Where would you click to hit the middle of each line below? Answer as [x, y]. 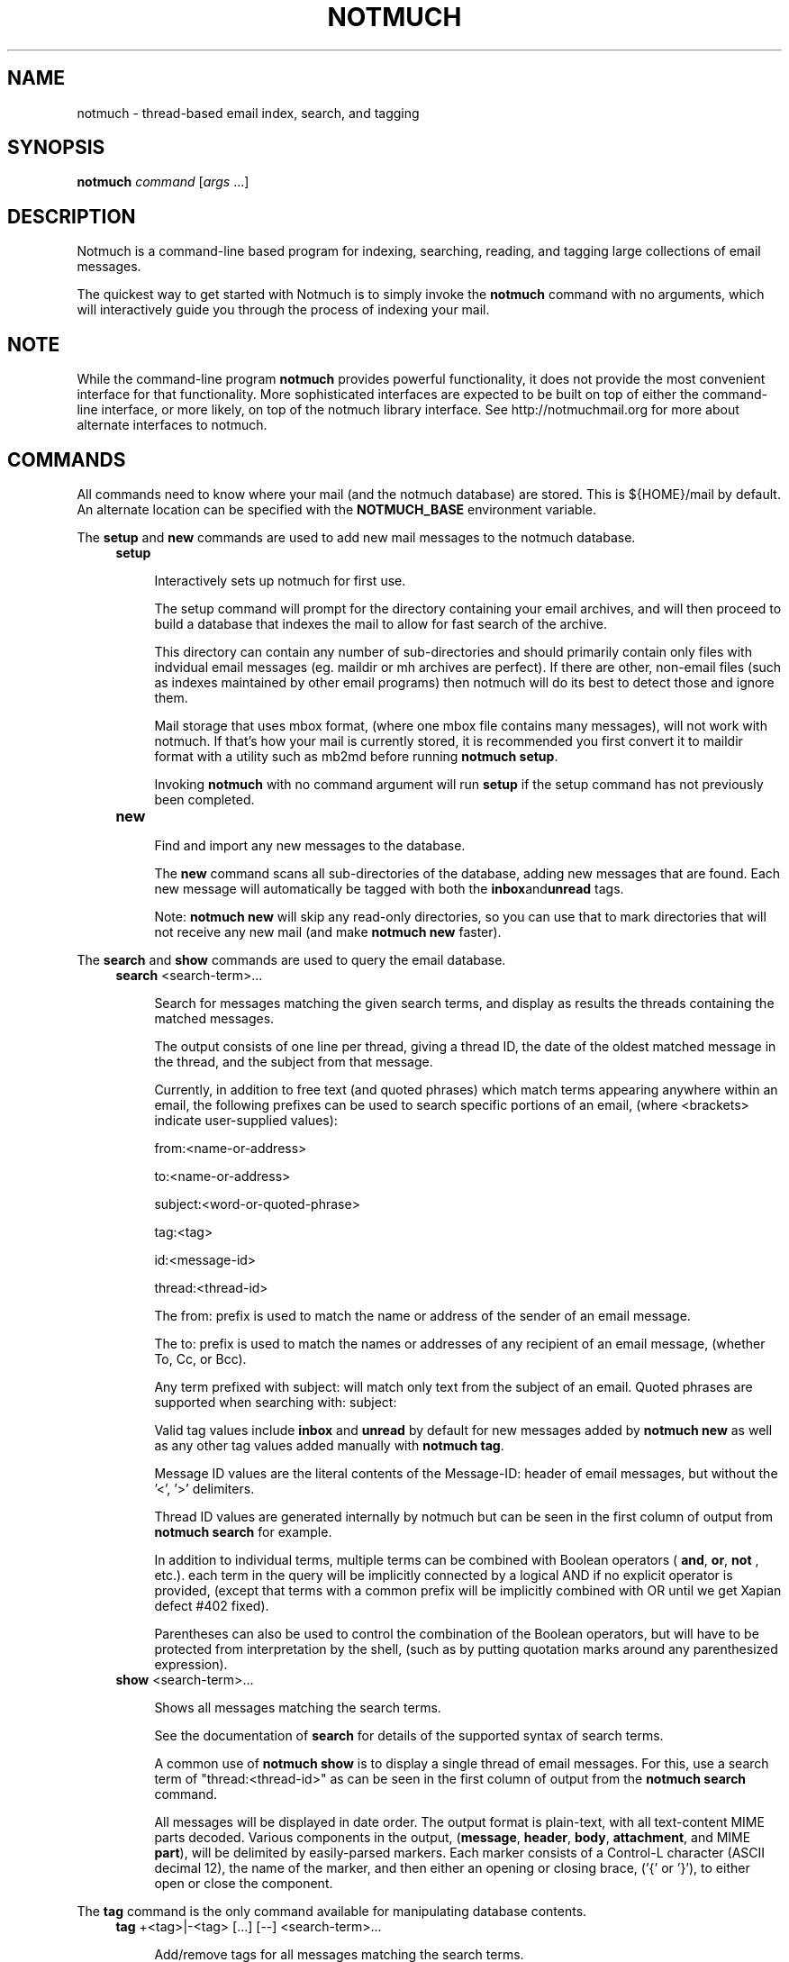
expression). [191, 1664]
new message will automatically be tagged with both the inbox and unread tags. [389, 888]
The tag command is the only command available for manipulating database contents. [332, 1911]
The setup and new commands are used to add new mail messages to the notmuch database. [356, 537]
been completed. [204, 799]
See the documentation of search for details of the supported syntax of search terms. [409, 1735]
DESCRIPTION [72, 216]
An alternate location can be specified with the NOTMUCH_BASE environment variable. [336, 509]
